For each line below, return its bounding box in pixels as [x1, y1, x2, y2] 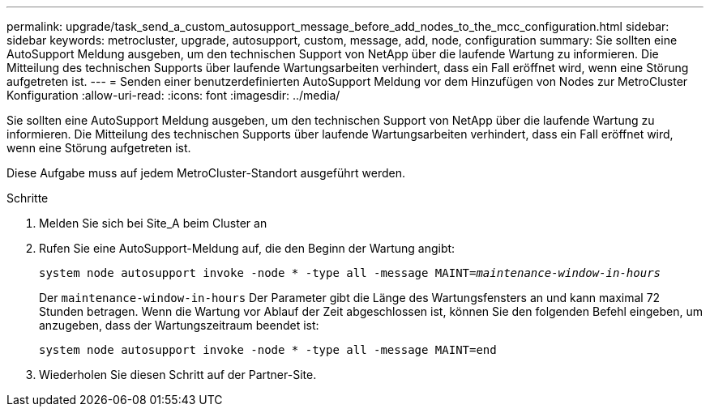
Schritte [6, 191, 49, 205]
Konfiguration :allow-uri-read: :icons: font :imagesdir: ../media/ [6, 88, 340, 102]
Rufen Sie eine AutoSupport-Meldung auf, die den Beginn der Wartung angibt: [39, 241, 456, 255]
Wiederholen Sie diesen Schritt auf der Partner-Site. [39, 368, 317, 381]
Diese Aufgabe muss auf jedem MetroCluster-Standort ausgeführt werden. [6, 166, 406, 180]
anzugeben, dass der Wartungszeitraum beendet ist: [39, 318, 319, 332]
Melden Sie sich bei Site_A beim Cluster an [39, 216, 267, 230]
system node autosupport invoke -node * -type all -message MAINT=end [39, 343, 497, 356]
